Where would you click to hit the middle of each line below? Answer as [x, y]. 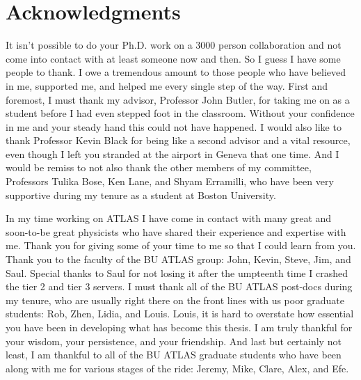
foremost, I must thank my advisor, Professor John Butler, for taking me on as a [178, 99]
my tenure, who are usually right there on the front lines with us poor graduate [175, 300]
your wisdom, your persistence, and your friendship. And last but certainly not [174, 341]
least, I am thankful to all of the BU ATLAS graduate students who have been [174, 355]
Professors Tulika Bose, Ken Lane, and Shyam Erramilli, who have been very [170, 181]
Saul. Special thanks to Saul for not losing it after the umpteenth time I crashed [177, 272]
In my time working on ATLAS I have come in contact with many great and [169, 218]
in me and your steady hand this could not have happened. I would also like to [174, 126]
